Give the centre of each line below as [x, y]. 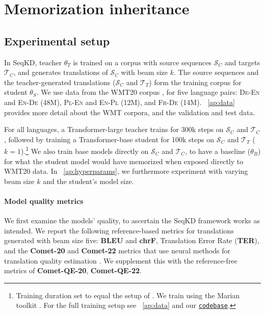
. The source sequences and [216, 72]
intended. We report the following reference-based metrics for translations [119, 230]
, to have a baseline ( [218, 151]
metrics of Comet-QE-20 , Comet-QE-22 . [73, 270]
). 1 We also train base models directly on [85, 150]
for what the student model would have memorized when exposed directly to [124, 161]
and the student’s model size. [88, 181]
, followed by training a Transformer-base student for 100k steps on [109, 139]
